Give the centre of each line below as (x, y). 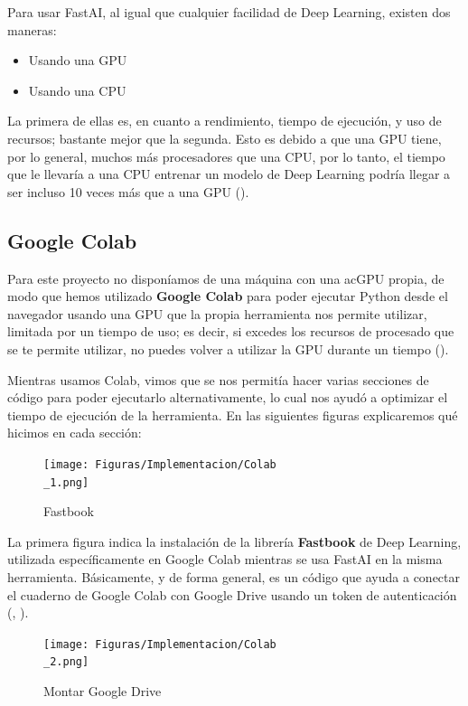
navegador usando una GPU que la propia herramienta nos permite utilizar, (217, 313)
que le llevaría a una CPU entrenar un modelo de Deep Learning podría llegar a (229, 174)
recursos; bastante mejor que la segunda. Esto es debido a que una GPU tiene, (225, 138)
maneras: (32, 29)
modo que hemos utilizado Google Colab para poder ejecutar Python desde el (228, 296)
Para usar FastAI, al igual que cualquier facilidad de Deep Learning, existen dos (229, 12)
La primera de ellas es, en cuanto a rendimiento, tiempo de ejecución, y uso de (225, 121)
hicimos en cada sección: (75, 433)
